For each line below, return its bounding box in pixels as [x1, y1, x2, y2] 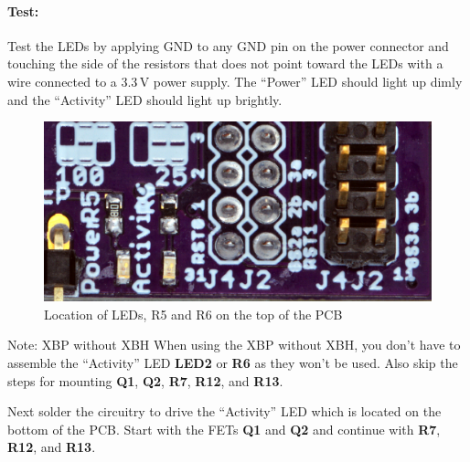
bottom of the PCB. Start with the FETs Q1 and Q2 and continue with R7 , [7, 419, 441, 438]
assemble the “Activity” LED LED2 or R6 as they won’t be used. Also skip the [7, 353, 458, 373]
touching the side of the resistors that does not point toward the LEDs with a [7, 54, 443, 73]
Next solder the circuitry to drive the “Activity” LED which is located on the [7, 402, 442, 421]
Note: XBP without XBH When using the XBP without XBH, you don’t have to [7, 335, 461, 354]
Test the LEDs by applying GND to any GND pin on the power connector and [7, 36, 449, 55]
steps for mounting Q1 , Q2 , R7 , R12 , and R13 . [7, 371, 283, 390]
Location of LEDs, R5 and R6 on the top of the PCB [44, 304, 343, 323]
